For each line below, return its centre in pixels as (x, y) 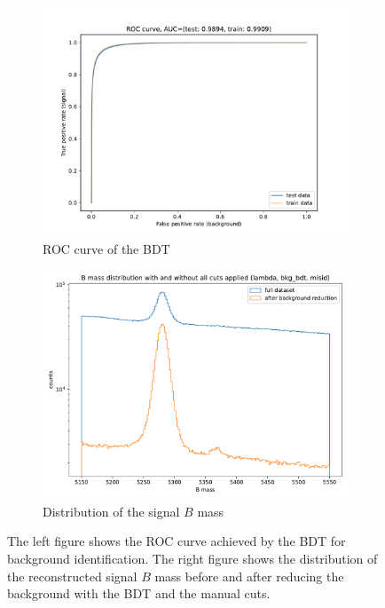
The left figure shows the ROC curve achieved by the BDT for (177, 541)
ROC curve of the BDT (106, 248)
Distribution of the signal (111, 511)
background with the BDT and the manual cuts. (139, 593)
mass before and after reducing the (249, 576)
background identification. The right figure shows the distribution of (192, 558)
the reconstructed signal (72, 576)
